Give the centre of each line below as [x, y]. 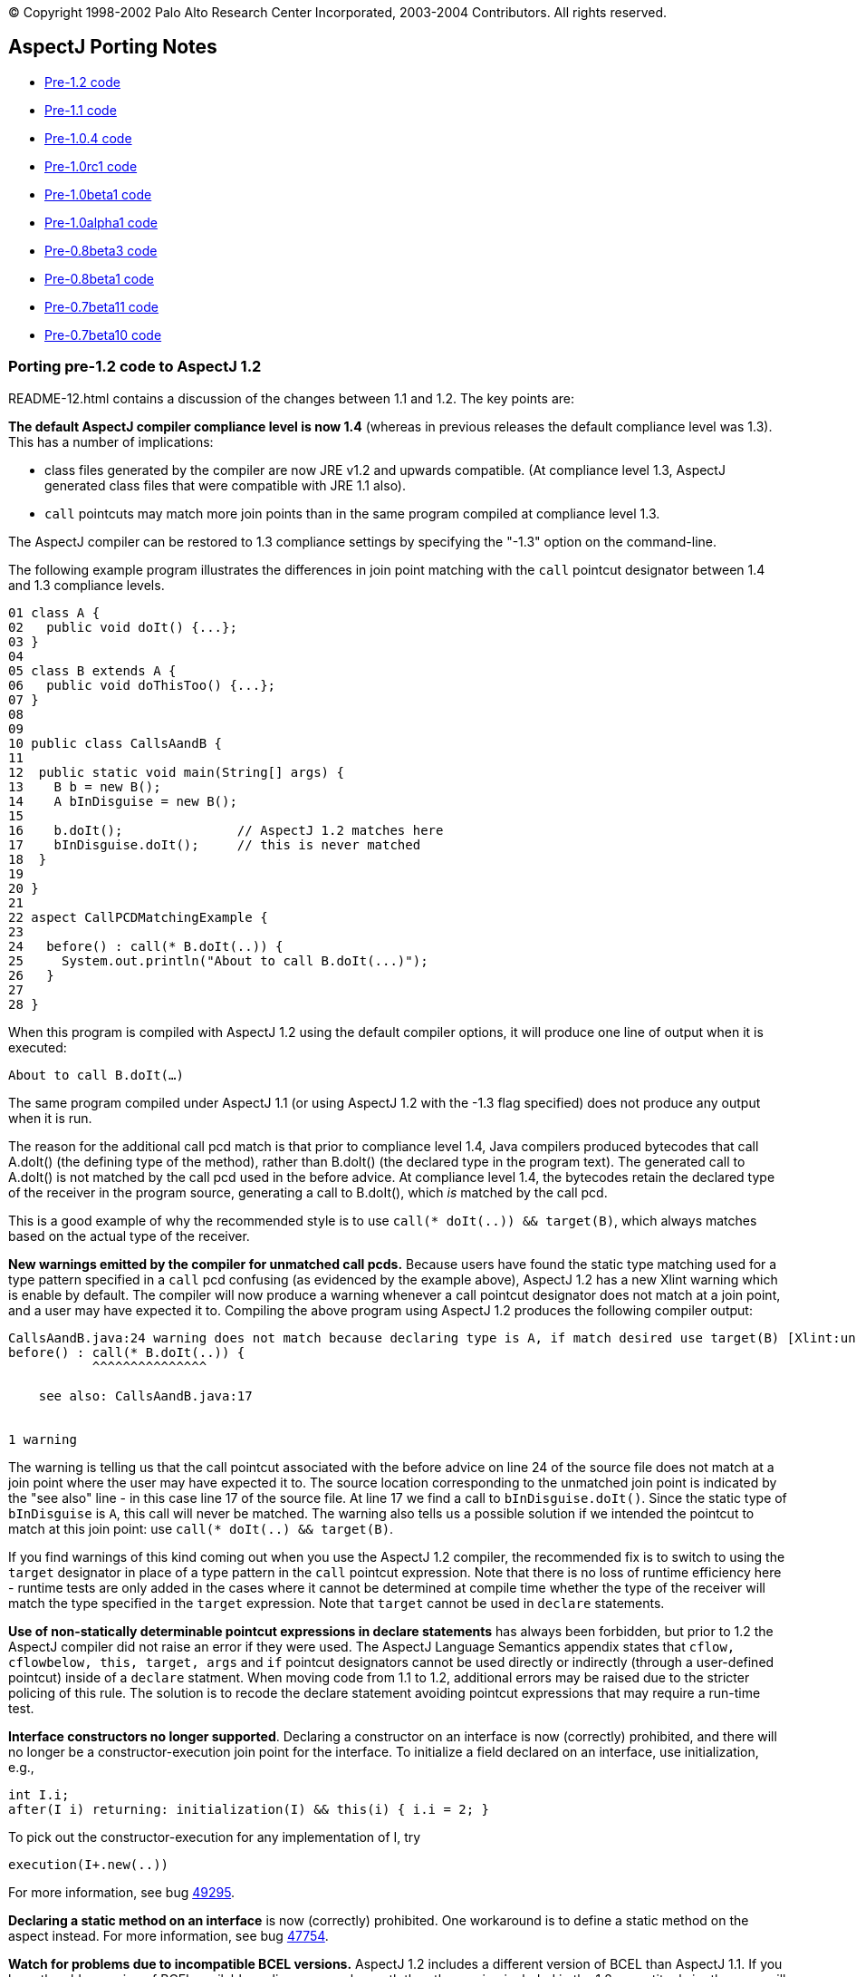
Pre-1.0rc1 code [91, 166]
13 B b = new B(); [85, 786]
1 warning [43, 1439]
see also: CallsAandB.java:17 [145, 1396]
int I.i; [39, 1794]
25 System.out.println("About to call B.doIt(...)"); [218, 960]
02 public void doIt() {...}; [123, 627]
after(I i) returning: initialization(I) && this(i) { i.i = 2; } [249, 1809]
